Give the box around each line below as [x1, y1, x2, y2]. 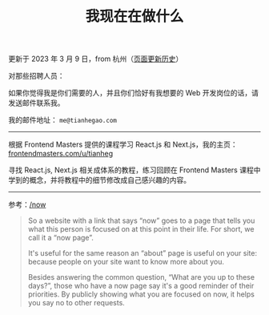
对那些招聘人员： [8, 71, 65, 81]
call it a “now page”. [27, 233, 94, 243]
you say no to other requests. [27, 298, 126, 308]
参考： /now [8, 200, 46, 209]
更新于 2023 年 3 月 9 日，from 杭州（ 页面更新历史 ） [8, 54, 183, 64]
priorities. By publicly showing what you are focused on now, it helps [27, 289, 255, 299]
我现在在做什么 [85, 7, 184, 26]
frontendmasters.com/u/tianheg [8, 149, 114, 159]
